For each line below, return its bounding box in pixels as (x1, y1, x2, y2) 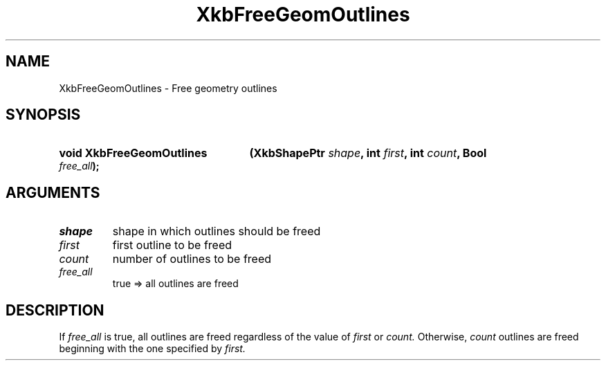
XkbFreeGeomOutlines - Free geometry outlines (59, 82, 277, 94)
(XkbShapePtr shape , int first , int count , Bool (249, 146, 487, 161)
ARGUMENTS (6, 183, 100, 201)
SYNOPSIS (6, 106, 81, 124)
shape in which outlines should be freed (112, 224, 321, 239)
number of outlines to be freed (112, 252, 272, 266)
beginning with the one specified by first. (59, 342, 246, 355)
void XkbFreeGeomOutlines (59, 146, 208, 161)
